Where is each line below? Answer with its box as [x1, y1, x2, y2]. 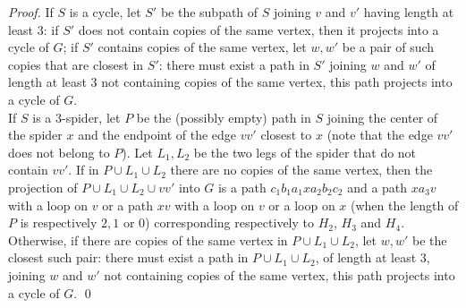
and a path [347, 177, 408, 196]
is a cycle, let [69, 3, 141, 21]
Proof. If [8, 3, 54, 21]
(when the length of [351, 195, 459, 214]
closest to [260, 125, 312, 144]
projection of [8, 177, 78, 196]
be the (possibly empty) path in [136, 107, 311, 126]
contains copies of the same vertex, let [97, 38, 307, 56]
